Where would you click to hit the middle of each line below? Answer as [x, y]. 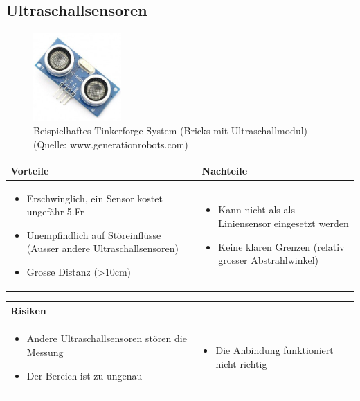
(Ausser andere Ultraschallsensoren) [102, 248]
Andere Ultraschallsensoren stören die [107, 338]
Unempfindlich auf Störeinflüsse [94, 234]
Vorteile [30, 170]
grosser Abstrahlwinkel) [268, 260]
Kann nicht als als [256, 210]
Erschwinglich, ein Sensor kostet [94, 198]
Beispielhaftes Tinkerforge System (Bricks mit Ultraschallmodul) [171, 130]
